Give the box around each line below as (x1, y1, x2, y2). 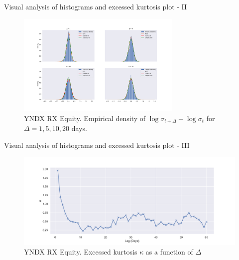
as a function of (145, 247, 193, 257)
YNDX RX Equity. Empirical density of (24, 113, 145, 123)
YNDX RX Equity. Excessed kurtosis (24, 247, 137, 257)
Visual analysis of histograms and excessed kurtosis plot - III (4, 139, 190, 150)
